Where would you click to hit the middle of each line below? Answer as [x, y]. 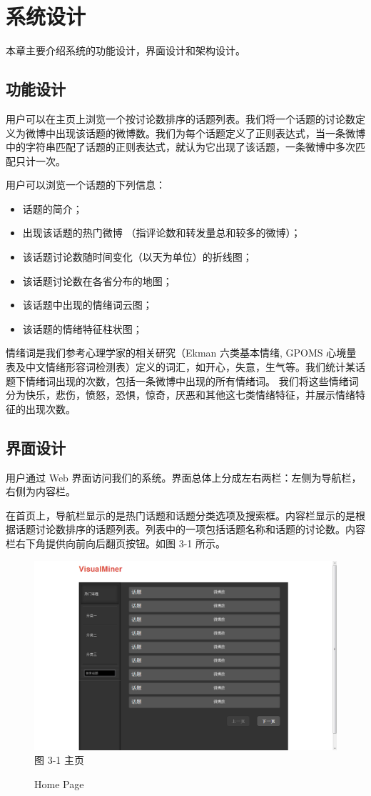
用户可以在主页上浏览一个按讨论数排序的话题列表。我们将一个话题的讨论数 [181, 118]
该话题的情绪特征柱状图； [82, 328]
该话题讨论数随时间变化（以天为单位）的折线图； [137, 257]
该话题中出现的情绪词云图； [87, 305]
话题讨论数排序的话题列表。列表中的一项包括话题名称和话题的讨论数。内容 [190, 529]
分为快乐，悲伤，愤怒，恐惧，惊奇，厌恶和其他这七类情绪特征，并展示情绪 [181, 395]
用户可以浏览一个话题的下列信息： [86, 185]
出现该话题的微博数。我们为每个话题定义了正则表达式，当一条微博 [210, 133]
